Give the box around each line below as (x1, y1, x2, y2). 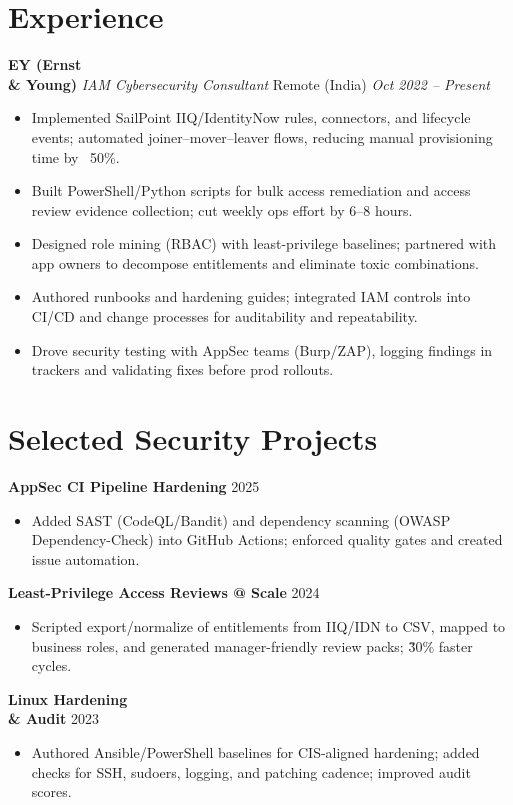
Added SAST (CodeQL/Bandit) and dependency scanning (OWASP (31, 509, 451, 530)
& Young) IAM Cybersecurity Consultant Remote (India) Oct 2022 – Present (8, 73, 490, 94)
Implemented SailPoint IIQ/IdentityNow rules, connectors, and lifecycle (31, 107, 471, 128)
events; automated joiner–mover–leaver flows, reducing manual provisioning (31, 126, 493, 147)
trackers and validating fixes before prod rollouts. (31, 359, 334, 380)
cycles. (31, 655, 72, 676)
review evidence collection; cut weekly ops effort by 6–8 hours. (31, 199, 413, 220)
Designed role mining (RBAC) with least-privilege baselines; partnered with (31, 233, 497, 254)
